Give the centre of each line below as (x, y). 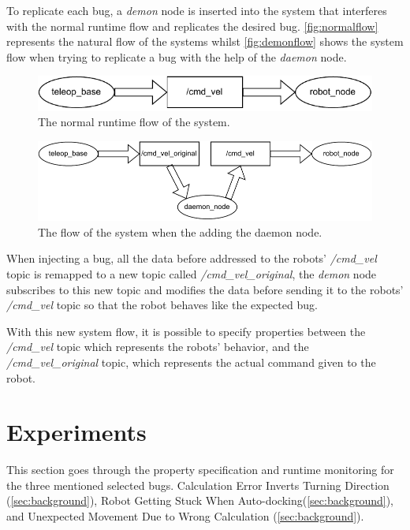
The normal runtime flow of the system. (134, 122)
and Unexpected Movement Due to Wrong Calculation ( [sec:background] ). (185, 516)
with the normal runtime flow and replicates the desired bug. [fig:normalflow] (192, 26)
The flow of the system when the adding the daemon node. (180, 231)
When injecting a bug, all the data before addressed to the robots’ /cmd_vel (192, 258)
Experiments (76, 432)
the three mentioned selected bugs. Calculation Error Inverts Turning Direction (198, 485)
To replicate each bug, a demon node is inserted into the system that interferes (197, 10)
